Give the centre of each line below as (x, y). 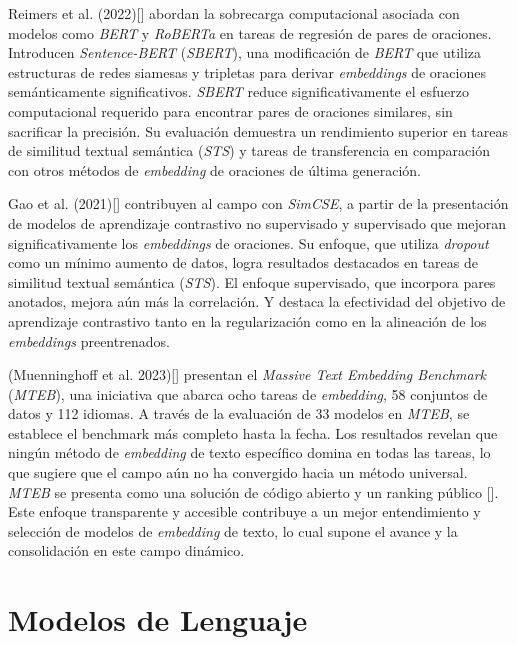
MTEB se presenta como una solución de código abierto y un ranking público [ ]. (253, 491)
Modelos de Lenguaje (158, 619)
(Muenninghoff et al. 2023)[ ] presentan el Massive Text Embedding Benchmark (247, 374)
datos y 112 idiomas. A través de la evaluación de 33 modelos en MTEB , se (239, 413)
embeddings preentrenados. (89, 340)
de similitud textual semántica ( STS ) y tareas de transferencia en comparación (249, 150)
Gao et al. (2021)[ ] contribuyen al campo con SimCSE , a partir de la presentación (258, 203)
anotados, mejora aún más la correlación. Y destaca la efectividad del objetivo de (257, 301)
